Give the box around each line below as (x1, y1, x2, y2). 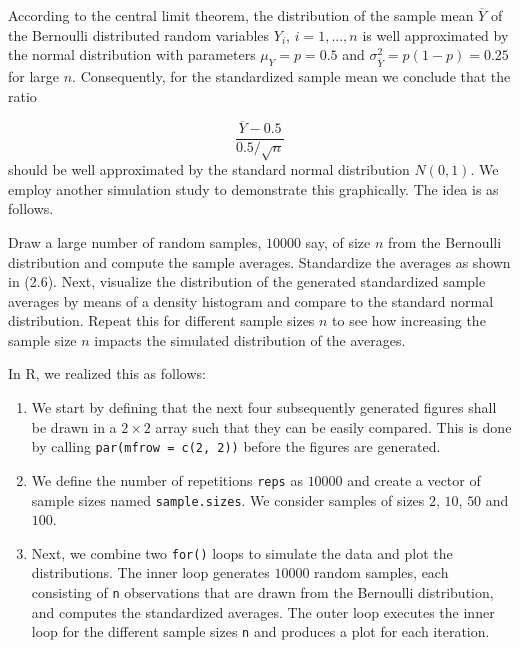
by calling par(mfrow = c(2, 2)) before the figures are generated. (31, 436, 441, 457)
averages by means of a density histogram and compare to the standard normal (8, 290, 494, 311)
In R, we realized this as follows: (8, 363, 206, 384)
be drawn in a (31, 416, 117, 437)
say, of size (305, 231, 371, 252)
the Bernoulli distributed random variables (8, 24, 270, 45)
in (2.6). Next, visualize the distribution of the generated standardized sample (8, 271, 486, 292)
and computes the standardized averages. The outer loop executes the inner (31, 601, 495, 622)
